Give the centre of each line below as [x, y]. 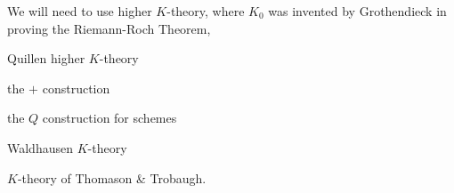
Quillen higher [46, 58]
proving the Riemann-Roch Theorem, [109, 28]
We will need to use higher [80, 11]
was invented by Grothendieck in [357, 11]
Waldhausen [40, 147]
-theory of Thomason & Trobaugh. [112, 177]
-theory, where [206, 11]
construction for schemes [109, 118]
